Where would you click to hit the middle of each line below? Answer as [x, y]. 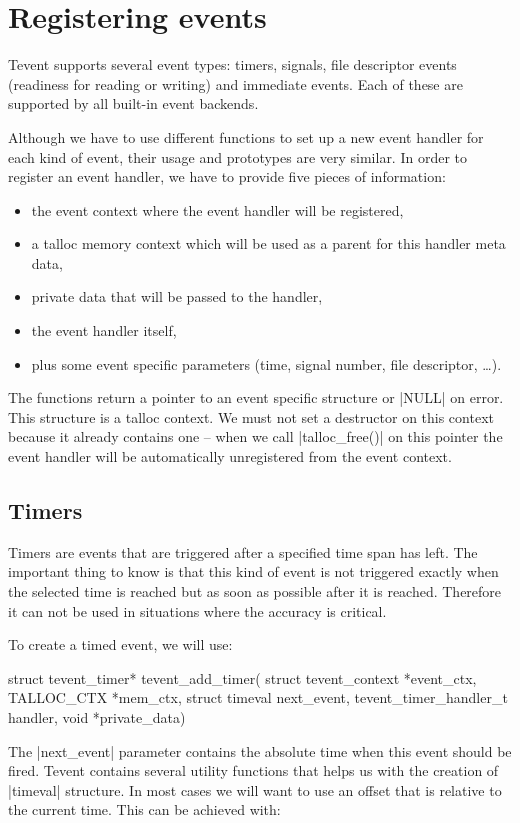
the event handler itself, [104, 330]
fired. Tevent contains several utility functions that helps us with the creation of [253, 770]
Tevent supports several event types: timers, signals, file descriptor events [232, 64]
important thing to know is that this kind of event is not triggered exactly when [253, 571]
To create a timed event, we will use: [120, 644]
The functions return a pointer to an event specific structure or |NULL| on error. [256, 397]
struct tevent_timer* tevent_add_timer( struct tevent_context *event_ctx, [242, 677]
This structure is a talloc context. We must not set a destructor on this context [251, 416]
